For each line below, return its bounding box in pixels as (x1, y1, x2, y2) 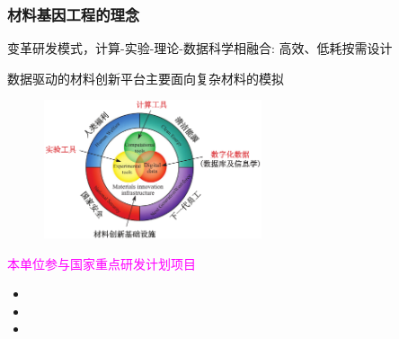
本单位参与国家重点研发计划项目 (7, 254, 196, 272)
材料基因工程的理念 (7, 3, 140, 25)
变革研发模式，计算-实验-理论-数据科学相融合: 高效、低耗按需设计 (7, 39, 393, 58)
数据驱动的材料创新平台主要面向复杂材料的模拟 (7, 68, 284, 87)
